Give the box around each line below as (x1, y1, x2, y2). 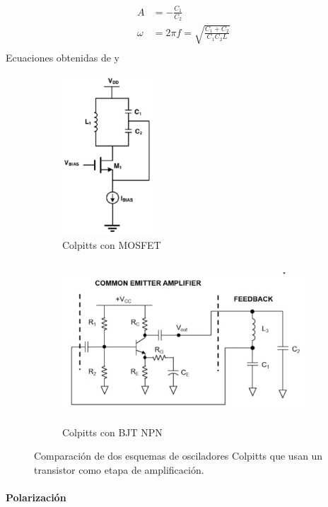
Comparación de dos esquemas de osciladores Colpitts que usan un (34, 448, 323, 463)
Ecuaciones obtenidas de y (6, 49, 119, 64)
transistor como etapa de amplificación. (34, 462, 204, 477)
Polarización (6, 489, 66, 504)
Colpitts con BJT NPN (62, 424, 163, 439)
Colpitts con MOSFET (62, 237, 161, 252)
